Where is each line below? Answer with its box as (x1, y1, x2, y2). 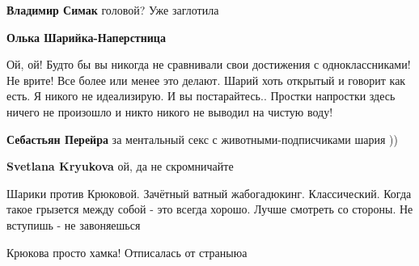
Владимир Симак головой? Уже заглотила (6, 2, 219, 18)
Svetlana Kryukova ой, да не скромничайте (6, 158, 234, 175)
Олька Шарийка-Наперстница (6, 28, 166, 45)
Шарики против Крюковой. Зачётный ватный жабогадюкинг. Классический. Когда (6, 184, 412, 201)
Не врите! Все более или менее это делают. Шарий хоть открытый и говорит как (6, 71, 406, 88)
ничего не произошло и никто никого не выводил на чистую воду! (6, 103, 333, 120)
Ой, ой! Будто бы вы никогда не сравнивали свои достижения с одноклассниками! (6, 56, 411, 73)
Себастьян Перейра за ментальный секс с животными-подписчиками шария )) (6, 130, 398, 147)
